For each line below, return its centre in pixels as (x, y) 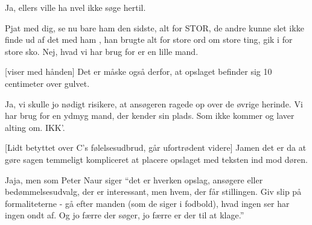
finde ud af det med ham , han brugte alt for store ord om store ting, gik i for (149, 40)
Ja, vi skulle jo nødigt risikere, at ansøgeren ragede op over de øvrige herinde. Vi (154, 103)
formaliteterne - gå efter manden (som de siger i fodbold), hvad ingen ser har (147, 203)
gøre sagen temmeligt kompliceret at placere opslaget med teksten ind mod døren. (156, 159)
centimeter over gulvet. (47, 83)
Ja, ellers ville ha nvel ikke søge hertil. (75, 7)
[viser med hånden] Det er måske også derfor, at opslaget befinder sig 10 (138, 71)
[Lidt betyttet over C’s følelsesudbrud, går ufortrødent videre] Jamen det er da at (156, 147)
